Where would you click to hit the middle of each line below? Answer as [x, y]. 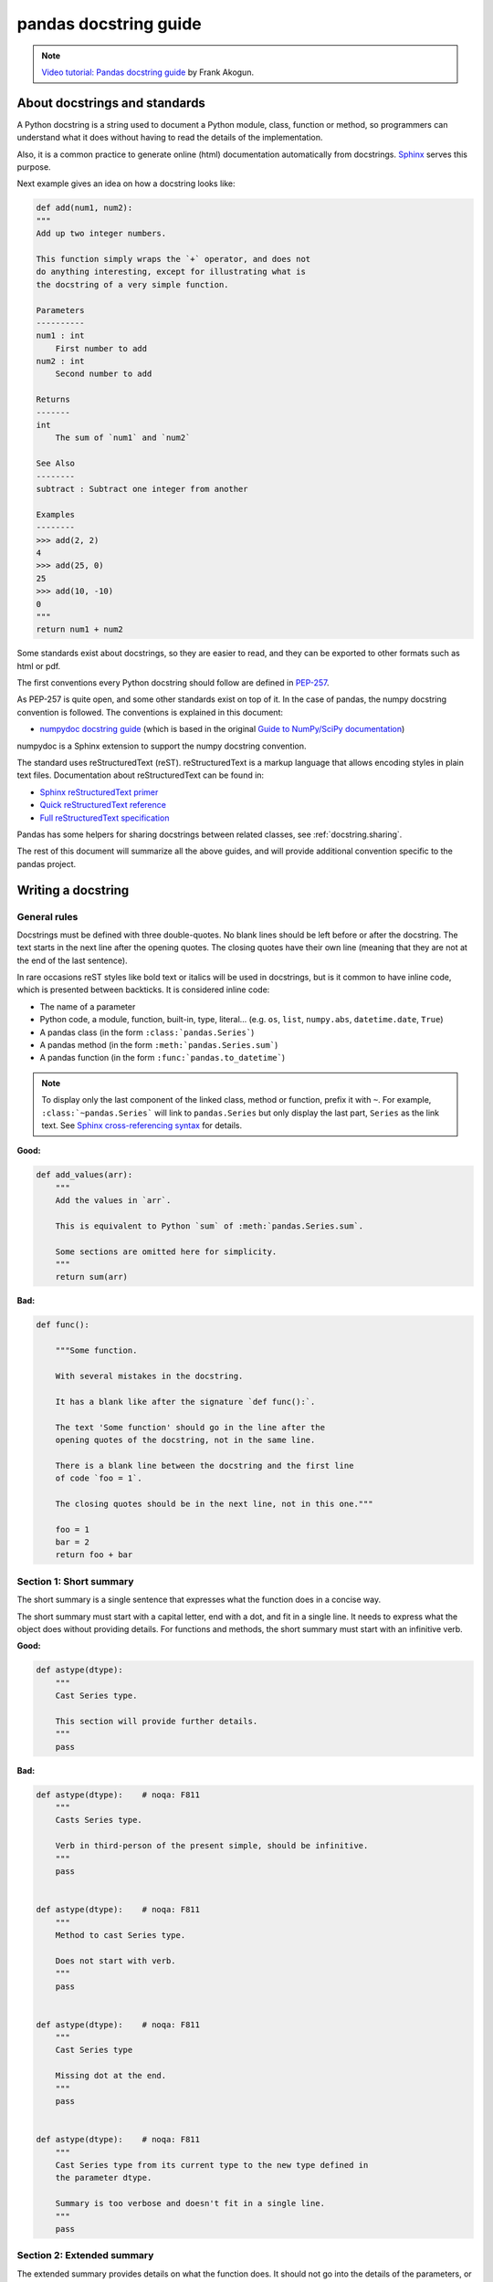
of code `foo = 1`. [99, 1478]
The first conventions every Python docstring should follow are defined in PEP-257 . [173, 683]
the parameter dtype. [104, 2178]
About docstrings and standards [111, 103]
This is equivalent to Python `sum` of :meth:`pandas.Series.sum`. [210, 1226]
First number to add [101, 348]
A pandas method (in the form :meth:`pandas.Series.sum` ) [159, 1045]
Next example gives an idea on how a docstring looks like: [126, 183]
